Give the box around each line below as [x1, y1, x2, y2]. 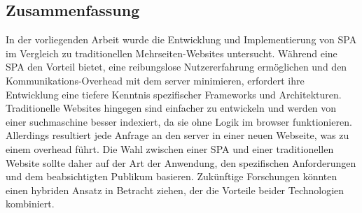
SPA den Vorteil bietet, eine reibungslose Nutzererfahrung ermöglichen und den [6, 59, 347, 74]
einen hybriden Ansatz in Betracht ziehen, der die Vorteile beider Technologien [6, 182, 344, 197]
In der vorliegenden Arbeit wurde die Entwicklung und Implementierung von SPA [6, 32, 357, 47]
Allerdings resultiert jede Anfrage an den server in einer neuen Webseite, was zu [6, 128, 349, 142]
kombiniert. [6, 196, 55, 211]
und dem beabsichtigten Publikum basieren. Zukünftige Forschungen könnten [6, 169, 337, 184]
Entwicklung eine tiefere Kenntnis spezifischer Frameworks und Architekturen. [6, 87, 342, 101]
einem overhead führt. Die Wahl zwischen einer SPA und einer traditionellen [6, 141, 334, 156]
